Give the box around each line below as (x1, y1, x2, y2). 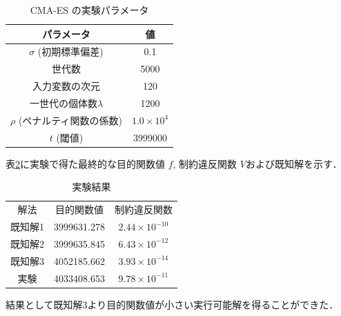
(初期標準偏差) (37, 44, 104, 59)
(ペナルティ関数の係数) (18, 112, 122, 127)
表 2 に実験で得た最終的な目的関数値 (6, 156, 165, 170)
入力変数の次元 (32, 79, 100, 93)
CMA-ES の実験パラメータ (30, 3, 149, 17)
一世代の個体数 (29, 95, 97, 110)
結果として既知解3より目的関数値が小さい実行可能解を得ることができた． (6, 297, 339, 311)
